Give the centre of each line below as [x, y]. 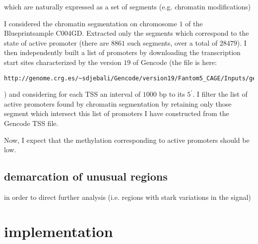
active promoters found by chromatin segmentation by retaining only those [118, 103]
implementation [59, 231]
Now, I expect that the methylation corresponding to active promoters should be [127, 140]
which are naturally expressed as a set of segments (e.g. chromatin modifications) [128, 6]
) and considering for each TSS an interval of [72, 94]
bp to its [172, 94]
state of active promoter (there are [57, 42]
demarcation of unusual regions [86, 176]
